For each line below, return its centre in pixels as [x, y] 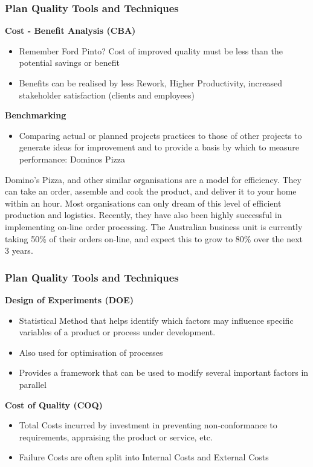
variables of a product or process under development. [117, 332]
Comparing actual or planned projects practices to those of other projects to [160, 135]
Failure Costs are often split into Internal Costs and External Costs [144, 457]
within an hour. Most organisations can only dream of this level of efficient [143, 203]
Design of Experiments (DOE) [69, 299]
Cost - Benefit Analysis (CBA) [70, 31]
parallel [33, 384]
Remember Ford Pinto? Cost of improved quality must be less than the [151, 50]
